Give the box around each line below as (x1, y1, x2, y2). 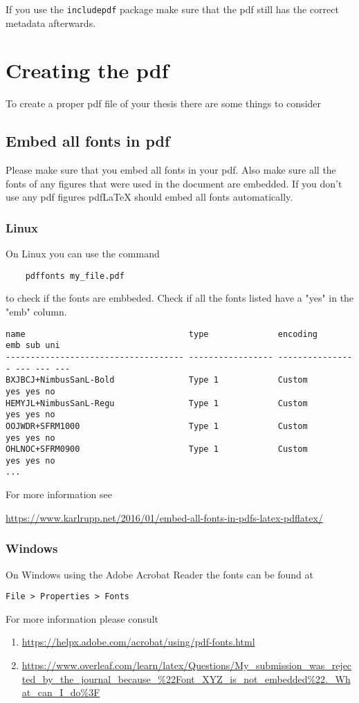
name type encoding (6, 329, 318, 339)
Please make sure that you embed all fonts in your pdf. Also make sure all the (6, 163, 336, 177)
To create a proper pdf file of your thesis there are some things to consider (6, 96, 322, 111)
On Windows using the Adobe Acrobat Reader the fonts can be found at (6, 567, 314, 581)
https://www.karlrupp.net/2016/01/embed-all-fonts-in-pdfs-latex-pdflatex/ (6, 510, 323, 524)
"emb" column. (6, 304, 67, 319)
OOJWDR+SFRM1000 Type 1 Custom (6, 421, 308, 431)
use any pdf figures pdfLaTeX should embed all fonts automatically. (6, 190, 293, 204)
